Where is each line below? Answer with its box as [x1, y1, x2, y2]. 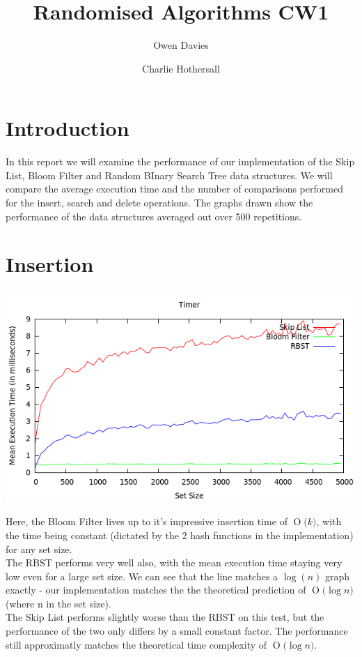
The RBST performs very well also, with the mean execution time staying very [6, 555, 343, 570]
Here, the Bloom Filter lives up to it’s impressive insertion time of [6, 514, 288, 529]
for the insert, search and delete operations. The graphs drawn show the [6, 195, 313, 210]
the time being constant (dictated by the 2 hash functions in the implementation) [6, 527, 354, 542]
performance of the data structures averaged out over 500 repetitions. [6, 209, 302, 223]
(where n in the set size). [6, 596, 111, 610]
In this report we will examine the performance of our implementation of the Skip [6, 154, 355, 169]
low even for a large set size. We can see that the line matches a [6, 568, 278, 583]
